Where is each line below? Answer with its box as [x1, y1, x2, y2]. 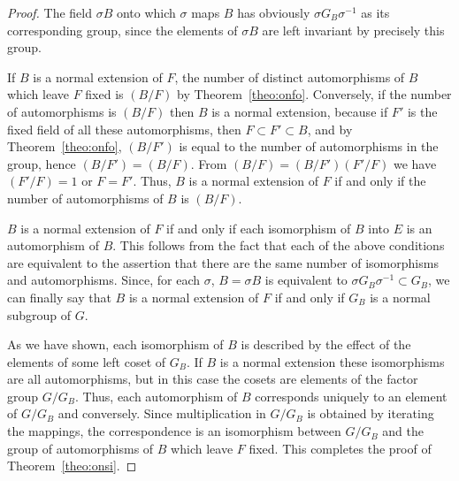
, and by [307, 119, 353, 138]
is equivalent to [264, 271, 348, 289]
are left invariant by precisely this [262, 20, 445, 39]
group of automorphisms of [7, 439, 154, 457]
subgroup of [7, 305, 72, 324]
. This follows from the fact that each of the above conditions [112, 236, 445, 255]
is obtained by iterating [307, 404, 434, 423]
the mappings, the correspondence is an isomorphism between [7, 422, 341, 440]
